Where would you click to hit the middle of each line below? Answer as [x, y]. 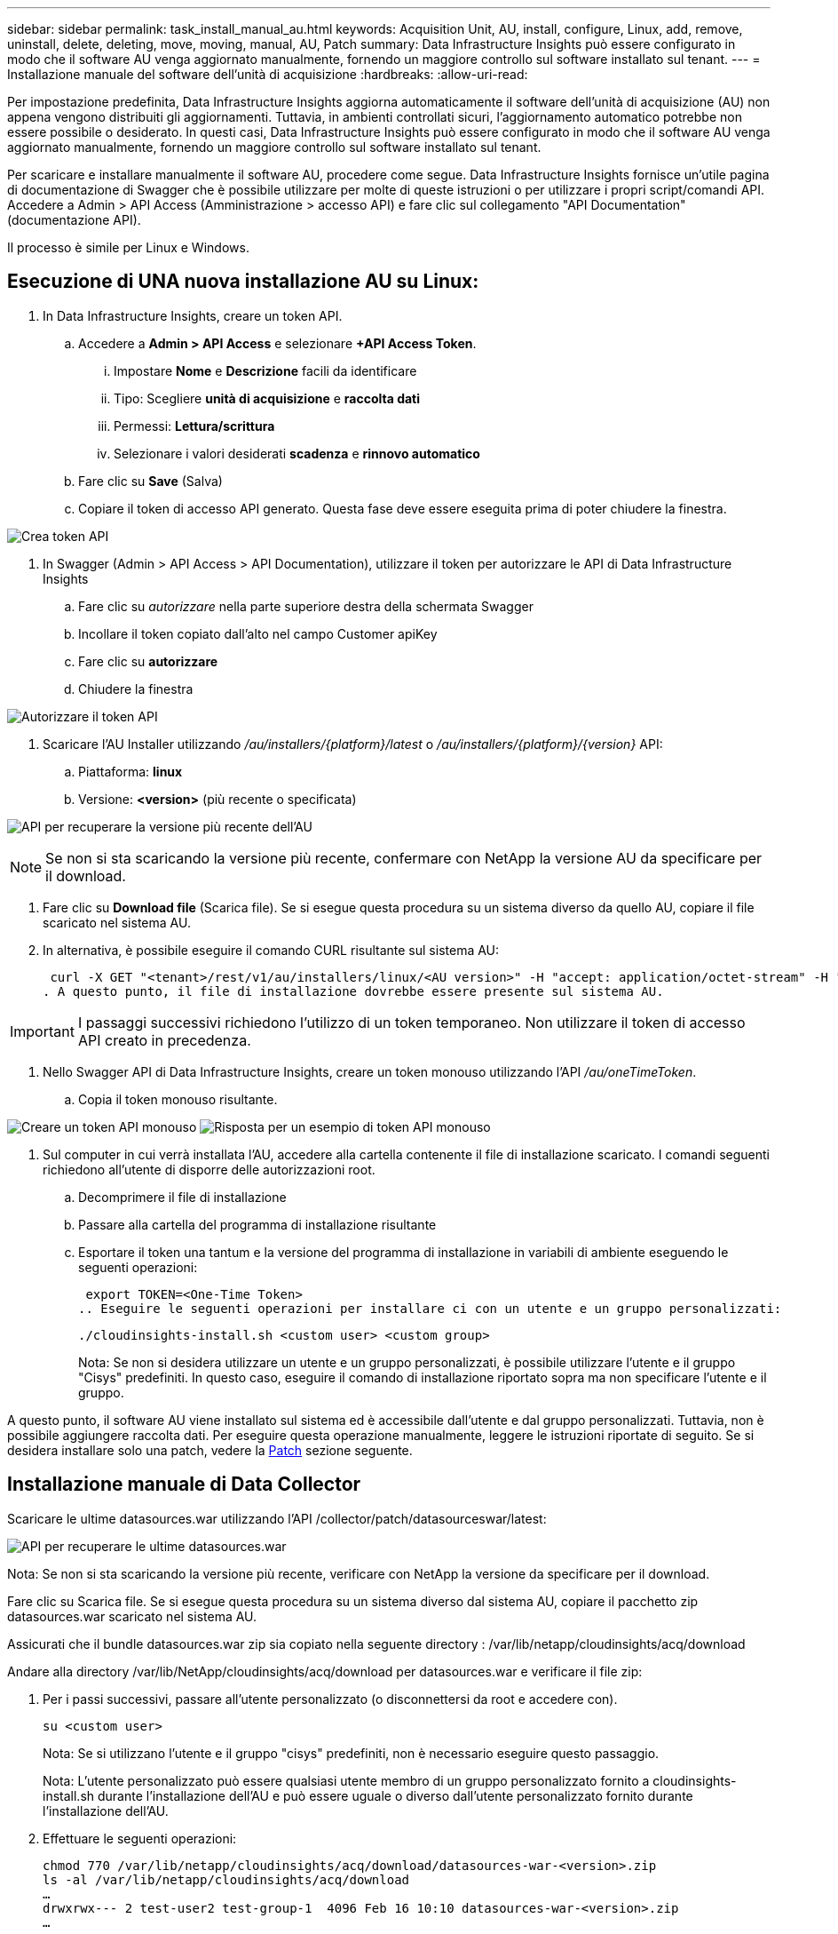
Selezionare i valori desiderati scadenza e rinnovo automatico [297, 453]
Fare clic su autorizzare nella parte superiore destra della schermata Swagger [306, 606]
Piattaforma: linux [130, 771]
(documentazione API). [74, 220]
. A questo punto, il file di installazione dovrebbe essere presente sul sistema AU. [353, 991]
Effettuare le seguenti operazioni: [140, 1838]
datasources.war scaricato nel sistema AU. [132, 1616]
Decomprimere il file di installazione [182, 1197]
